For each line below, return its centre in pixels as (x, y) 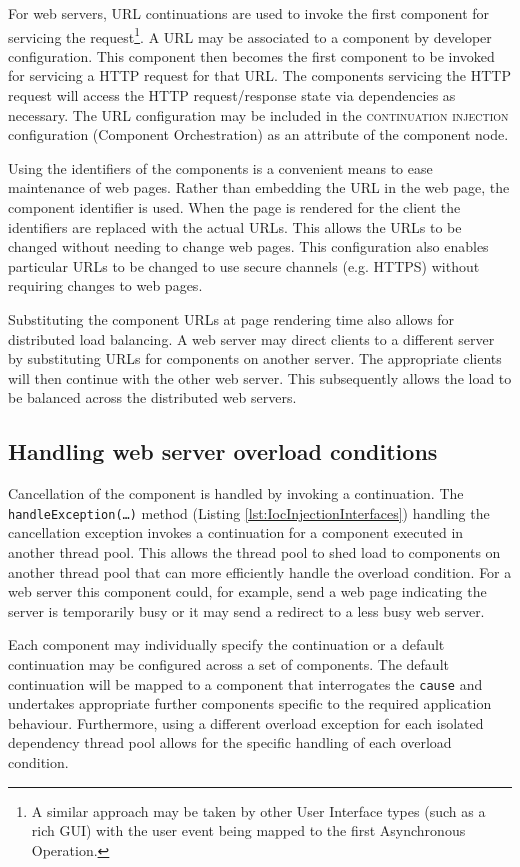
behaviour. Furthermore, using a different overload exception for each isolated (246, 722)
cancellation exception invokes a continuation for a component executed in (236, 532)
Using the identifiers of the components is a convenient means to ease (220, 167)
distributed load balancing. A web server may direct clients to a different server (251, 338)
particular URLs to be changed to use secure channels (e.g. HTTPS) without (244, 265)
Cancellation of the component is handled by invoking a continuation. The (236, 493)
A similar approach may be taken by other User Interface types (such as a (258, 810)
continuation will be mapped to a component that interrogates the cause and (245, 683)
